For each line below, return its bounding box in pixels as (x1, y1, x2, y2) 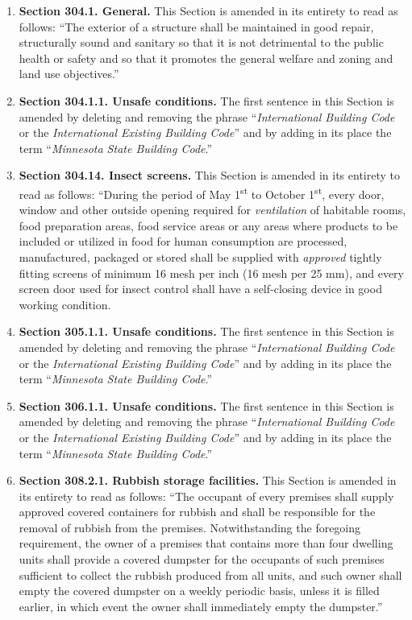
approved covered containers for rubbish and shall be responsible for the (19, 503, 376, 520)
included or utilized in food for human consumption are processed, (19, 233, 347, 250)
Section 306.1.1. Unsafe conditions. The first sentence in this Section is (19, 397, 394, 414)
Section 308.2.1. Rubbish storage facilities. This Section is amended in (19, 472, 397, 489)
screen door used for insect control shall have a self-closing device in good (19, 280, 382, 297)
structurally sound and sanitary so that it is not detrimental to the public (19, 34, 384, 51)
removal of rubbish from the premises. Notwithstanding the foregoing (19, 519, 361, 535)
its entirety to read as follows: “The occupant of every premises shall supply (19, 487, 394, 504)
